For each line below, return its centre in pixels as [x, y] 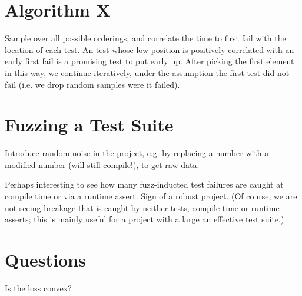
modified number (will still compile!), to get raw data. [102, 164]
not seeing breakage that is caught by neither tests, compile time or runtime [142, 207]
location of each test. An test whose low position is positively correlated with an [150, 49]
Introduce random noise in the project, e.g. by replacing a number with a [137, 153]
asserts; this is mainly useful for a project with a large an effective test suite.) [145, 219]
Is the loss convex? [38, 287]
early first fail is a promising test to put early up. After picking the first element [150, 61]
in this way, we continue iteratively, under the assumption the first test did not [147, 72]
